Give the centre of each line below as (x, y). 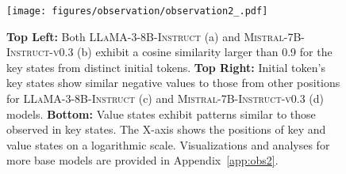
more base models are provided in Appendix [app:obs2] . (142, 160)
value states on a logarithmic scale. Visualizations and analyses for (168, 144)
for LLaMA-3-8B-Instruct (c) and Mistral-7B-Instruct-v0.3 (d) (165, 98)
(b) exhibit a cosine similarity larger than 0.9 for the (205, 52)
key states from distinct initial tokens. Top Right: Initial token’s (166, 67)
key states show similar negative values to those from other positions (173, 83)
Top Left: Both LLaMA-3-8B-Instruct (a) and (123, 36)
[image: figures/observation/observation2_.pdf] (137, 11)
